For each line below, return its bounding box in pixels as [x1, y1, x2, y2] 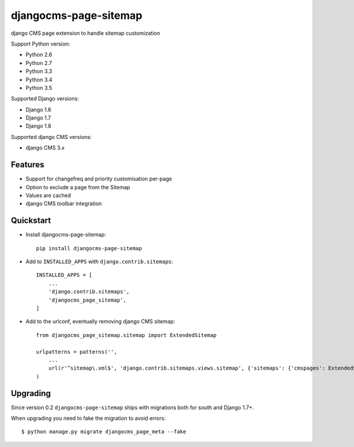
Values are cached [25, 192, 71, 199]
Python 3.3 [25, 68, 53, 75]
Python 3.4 [25, 76, 53, 83]
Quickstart [11, 216, 51, 226]
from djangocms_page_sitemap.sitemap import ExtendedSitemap [36, 332, 217, 338]
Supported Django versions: [11, 95, 79, 102]
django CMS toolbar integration [25, 200, 102, 207]
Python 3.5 [25, 84, 53, 91]
